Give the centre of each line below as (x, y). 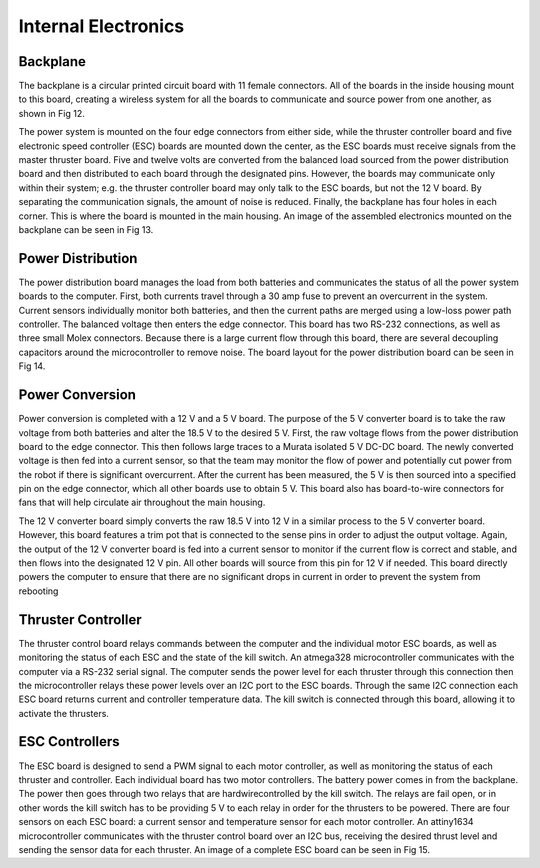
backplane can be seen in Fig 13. (86, 229)
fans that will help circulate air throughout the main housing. (142, 502)
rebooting (38, 591)
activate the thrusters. (64, 713)
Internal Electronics (101, 26)
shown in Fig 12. (51, 113)
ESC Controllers (69, 741)
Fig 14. (32, 366)
